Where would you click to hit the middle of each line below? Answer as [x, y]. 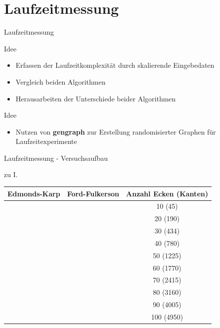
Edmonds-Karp [34, 193]
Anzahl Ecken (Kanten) [167, 193]
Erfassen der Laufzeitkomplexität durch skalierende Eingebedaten [115, 65]
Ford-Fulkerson [93, 193]
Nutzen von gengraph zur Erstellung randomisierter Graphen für [116, 131]
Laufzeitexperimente [46, 141]
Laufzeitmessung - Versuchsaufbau [56, 158]
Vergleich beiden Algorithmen [61, 81]
